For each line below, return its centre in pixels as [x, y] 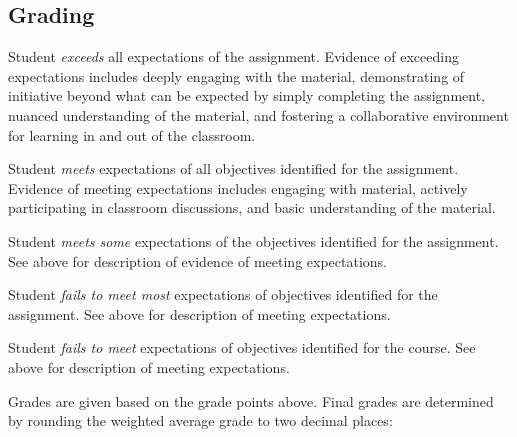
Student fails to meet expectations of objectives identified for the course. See [242, 347]
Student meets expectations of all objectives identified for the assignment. [233, 168]
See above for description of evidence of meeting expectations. [197, 260]
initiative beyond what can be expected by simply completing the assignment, [247, 95]
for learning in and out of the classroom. [132, 134]
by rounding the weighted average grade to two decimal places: [200, 420]
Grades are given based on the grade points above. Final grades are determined [251, 400]
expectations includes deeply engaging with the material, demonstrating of [236, 75]
